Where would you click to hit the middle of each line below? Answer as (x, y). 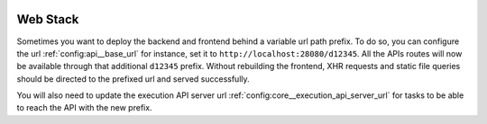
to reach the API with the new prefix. (84, 108)
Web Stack (48, 19)
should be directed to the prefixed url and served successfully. (133, 79)
